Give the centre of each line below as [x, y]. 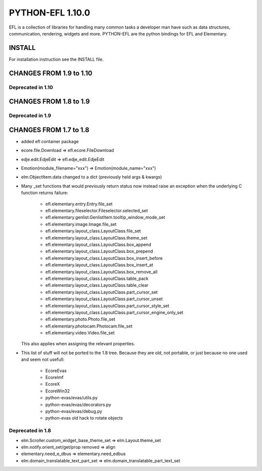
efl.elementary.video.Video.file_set [80, 333]
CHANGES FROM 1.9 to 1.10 [51, 73]
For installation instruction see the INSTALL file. [56, 59]
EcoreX [53, 384]
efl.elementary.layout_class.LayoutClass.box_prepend [99, 251]
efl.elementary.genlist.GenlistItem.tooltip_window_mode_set [105, 217]
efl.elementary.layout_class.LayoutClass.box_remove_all [101, 272]
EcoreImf [55, 377]
